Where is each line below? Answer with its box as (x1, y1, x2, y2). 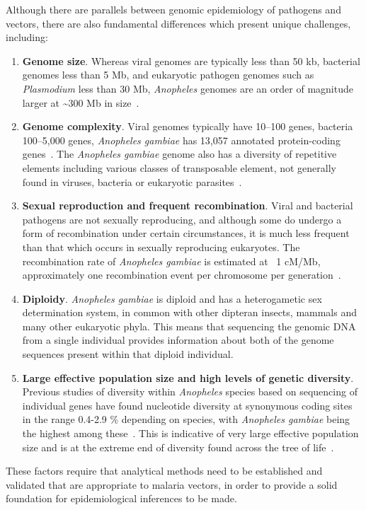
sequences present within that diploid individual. (22, 347, 234, 361)
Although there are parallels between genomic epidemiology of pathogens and (6, 2, 341, 16)
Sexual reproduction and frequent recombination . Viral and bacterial (22, 198, 353, 213)
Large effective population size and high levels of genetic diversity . (22, 370, 354, 385)
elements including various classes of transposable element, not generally (22, 160, 336, 175)
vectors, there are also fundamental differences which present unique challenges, (6, 16, 351, 30)
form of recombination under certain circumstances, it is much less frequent (22, 226, 350, 240)
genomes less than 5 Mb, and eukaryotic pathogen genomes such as (22, 67, 314, 82)
